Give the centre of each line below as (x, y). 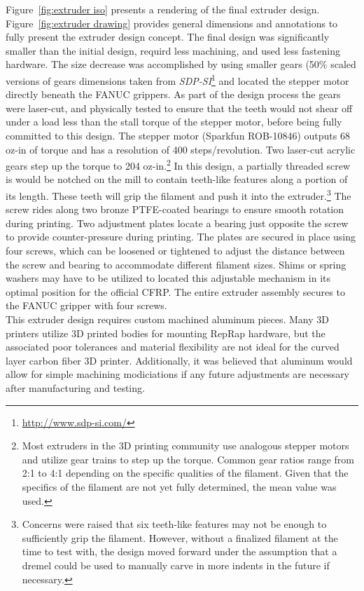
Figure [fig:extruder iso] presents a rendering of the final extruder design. (163, 9)
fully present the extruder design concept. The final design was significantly (168, 37)
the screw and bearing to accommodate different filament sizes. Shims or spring (176, 264)
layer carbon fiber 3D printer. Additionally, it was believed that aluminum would (179, 360)
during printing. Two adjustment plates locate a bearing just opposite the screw (177, 223)
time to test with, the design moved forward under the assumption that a (180, 551)
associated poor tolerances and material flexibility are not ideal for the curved (173, 347)
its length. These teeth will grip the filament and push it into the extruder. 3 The (178, 195)
